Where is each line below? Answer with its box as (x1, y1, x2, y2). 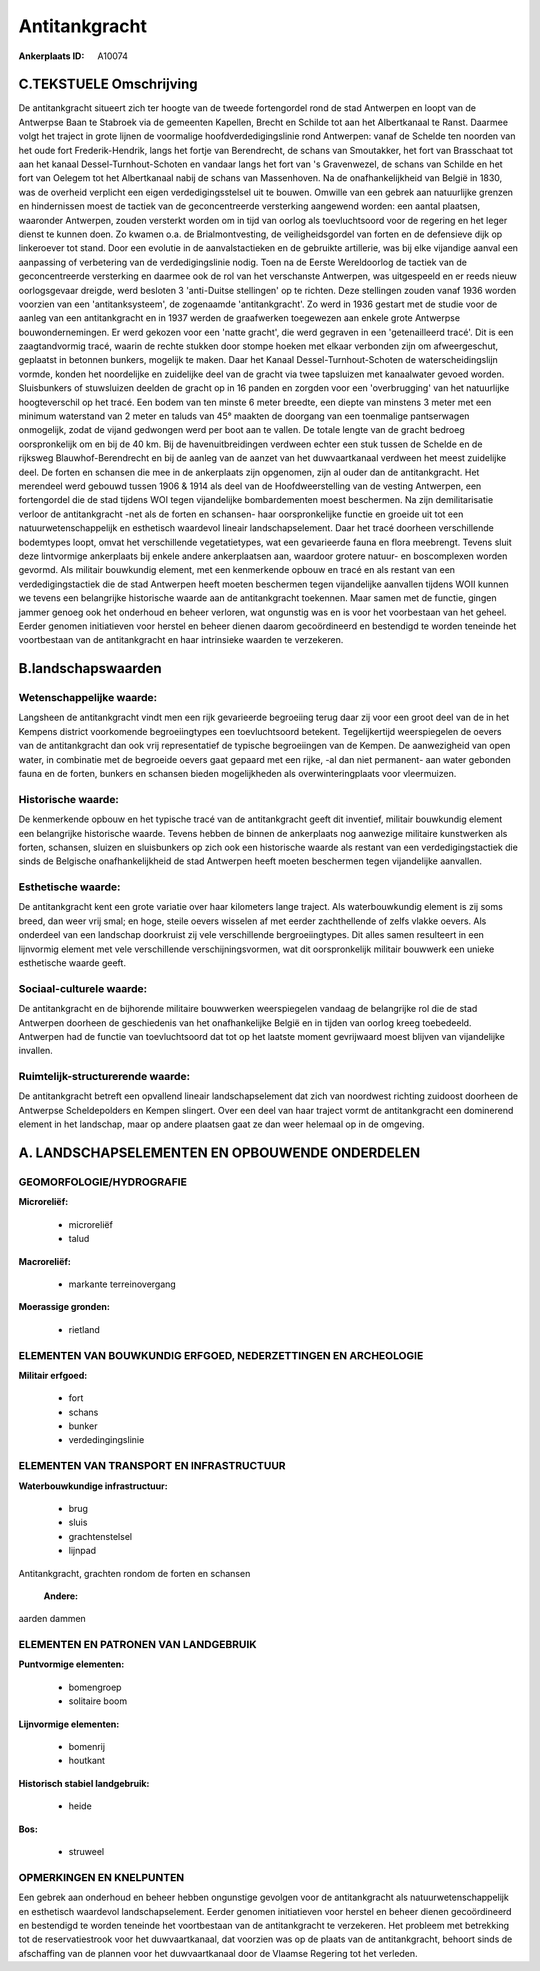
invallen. (18, 1045, 54, 1057)
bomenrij (68, 1741, 105, 1753)
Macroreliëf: (18, 1255, 72, 1267)
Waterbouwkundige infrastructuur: (18, 1480, 169, 1492)
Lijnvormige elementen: (18, 1718, 120, 1730)
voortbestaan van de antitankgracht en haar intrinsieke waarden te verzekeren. (18, 634, 344, 646)
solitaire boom (68, 1695, 128, 1707)
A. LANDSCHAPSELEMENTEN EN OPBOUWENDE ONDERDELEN (18, 1145, 421, 1162)
